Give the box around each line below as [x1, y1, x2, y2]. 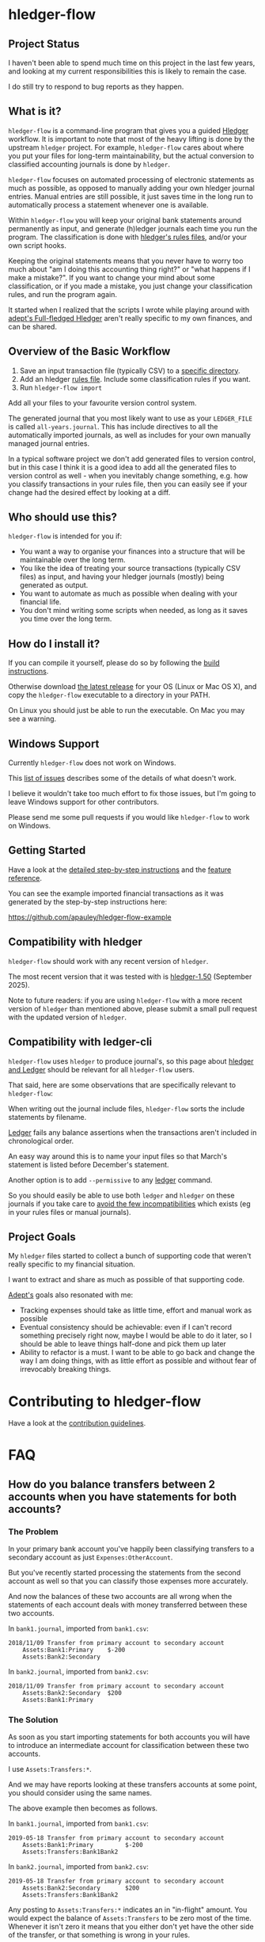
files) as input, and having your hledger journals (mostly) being [19, 572, 225, 581]
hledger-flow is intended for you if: [8, 531, 123, 541]
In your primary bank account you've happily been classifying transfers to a [8, 1544, 255, 1554]
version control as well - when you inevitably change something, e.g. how [8, 470, 248, 480]
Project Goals [8, 1230, 77, 1243]
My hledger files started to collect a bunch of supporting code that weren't [8, 1251, 252, 1261]
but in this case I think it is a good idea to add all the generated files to [8, 462, 237, 472]
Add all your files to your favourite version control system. [8, 398, 197, 407]
